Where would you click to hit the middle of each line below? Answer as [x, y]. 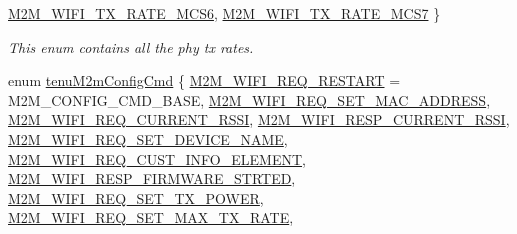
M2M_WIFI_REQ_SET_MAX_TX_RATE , [151, 217]
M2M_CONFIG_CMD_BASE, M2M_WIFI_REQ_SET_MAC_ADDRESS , [249, 99]
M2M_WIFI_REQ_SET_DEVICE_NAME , [148, 138]
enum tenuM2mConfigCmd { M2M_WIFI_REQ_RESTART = [204, 80]
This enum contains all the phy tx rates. [131, 46]
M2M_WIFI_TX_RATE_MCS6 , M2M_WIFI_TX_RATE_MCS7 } [224, 13]
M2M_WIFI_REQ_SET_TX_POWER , [136, 197]
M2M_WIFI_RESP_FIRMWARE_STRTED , [152, 178]
